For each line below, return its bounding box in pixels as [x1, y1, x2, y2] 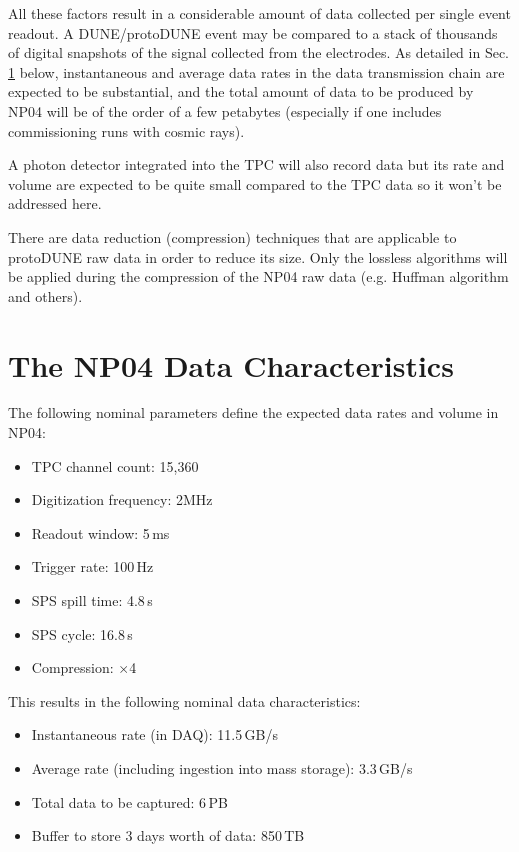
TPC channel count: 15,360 [31, 455, 199, 476]
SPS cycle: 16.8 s [31, 623, 133, 644]
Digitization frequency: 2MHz [31, 489, 213, 510]
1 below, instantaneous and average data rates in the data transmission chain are [8, 61, 505, 82]
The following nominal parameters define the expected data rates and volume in [8, 402, 499, 423]
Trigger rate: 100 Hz [31, 556, 154, 577]
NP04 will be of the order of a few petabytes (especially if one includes [8, 100, 442, 121]
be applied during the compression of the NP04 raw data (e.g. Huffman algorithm [8, 266, 509, 287]
